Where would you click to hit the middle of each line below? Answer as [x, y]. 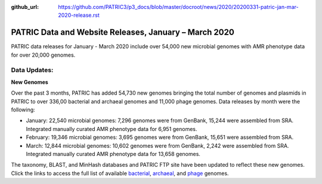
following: [23, 110]
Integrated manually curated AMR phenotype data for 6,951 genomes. [112, 129]
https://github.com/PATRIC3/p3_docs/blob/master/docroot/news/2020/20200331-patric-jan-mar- [178, 7]
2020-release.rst [79, 15]
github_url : [25, 7]
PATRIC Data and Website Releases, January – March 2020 [123, 32]
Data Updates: [32, 70]
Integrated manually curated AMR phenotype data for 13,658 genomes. [113, 154]
